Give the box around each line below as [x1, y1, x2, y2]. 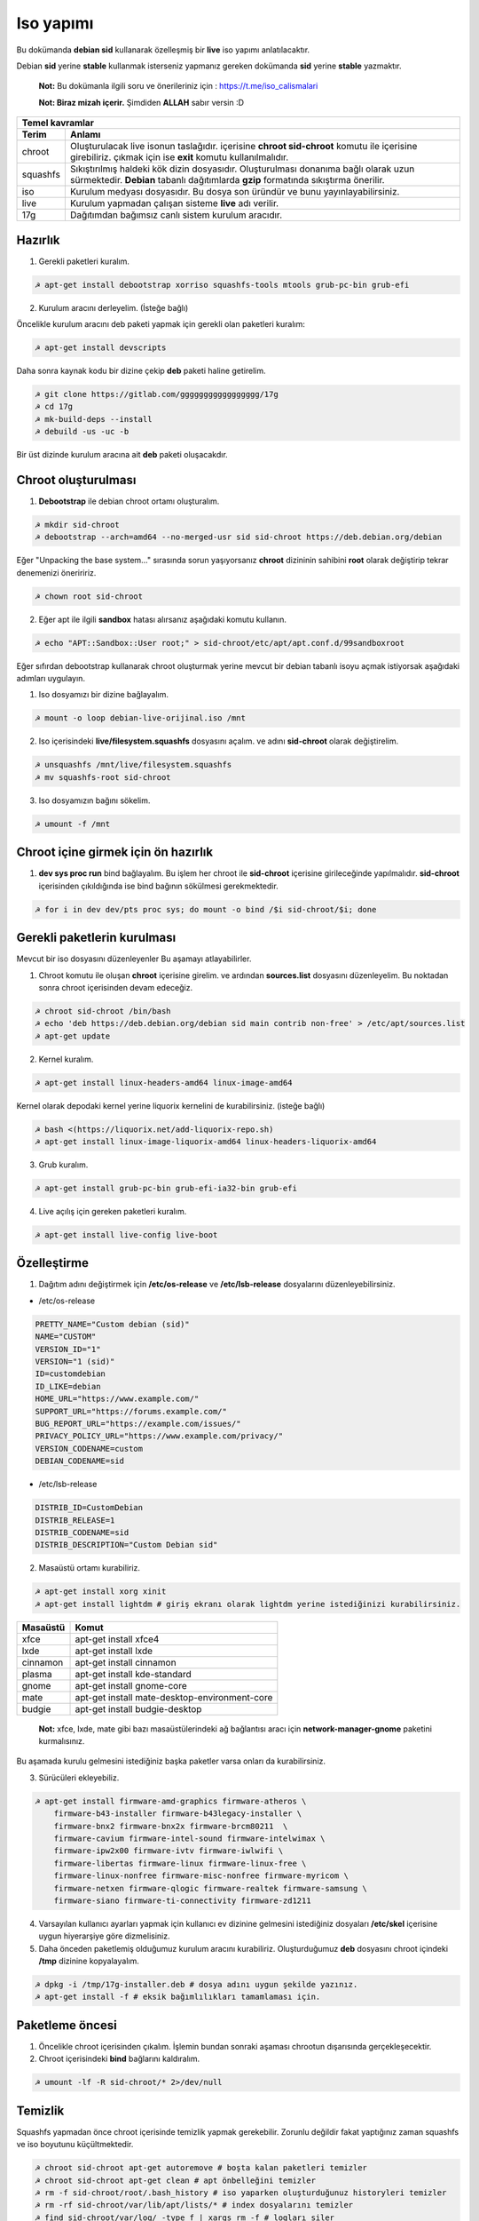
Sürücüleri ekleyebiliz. [38, 1772, 120, 1783]
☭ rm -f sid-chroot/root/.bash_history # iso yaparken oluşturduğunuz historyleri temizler [35, 2187, 447, 2198]
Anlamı [69, 129, 101, 141]
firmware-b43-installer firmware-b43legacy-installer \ [53, 1809, 302, 1819]
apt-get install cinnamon [75, 1656, 177, 1668]
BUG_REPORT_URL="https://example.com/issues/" [35, 1418, 241, 1429]
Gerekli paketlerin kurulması [16, 930, 177, 945]
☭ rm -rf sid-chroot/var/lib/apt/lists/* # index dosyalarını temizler [35, 2200, 354, 2210]
